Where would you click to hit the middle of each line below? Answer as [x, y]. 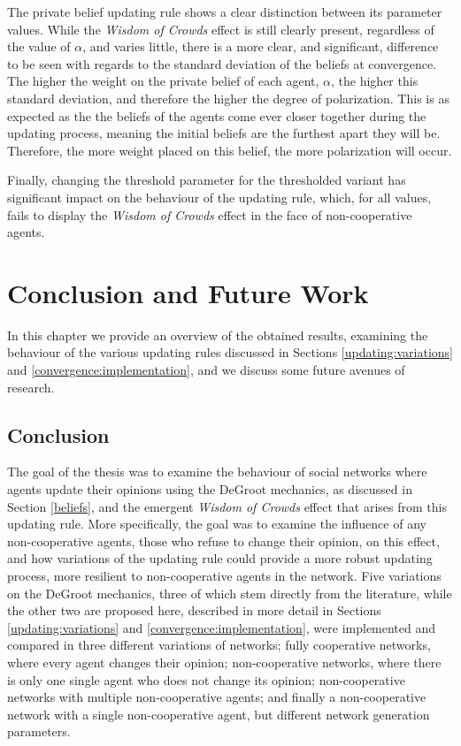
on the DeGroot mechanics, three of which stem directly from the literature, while [230, 593]
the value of [39, 46]
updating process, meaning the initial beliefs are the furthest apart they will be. [224, 133]
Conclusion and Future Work [188, 292]
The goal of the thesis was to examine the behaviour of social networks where [217, 472]
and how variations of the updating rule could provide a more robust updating [220, 558]
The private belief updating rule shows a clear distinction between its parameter [225, 11]
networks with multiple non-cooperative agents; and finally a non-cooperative [217, 697]
